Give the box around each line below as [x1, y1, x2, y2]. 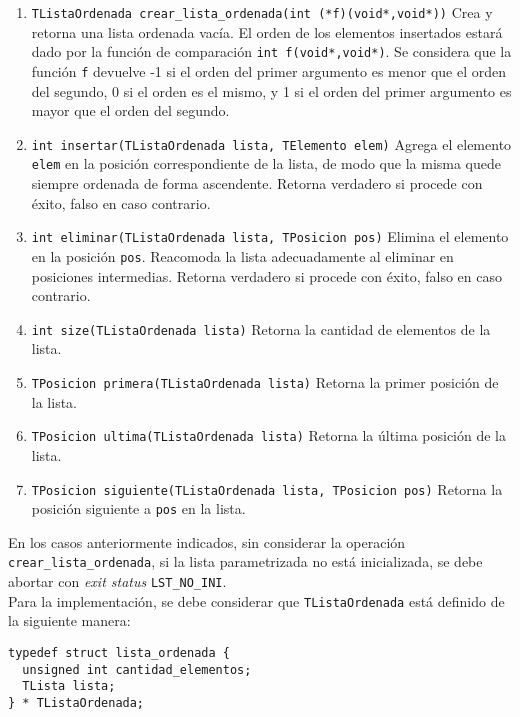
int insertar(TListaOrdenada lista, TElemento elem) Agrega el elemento [31, 133, 512, 154]
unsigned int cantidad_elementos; [22, 662, 252, 677]
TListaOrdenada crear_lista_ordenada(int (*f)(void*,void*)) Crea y [31, 2, 493, 22]
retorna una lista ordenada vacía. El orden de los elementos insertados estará [31, 21, 503, 42]
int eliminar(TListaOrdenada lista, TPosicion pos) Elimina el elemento [31, 226, 509, 247]
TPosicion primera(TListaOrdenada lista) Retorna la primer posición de [31, 372, 499, 392]
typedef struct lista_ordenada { [8, 645, 230, 660]
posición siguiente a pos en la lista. [31, 498, 246, 519]
